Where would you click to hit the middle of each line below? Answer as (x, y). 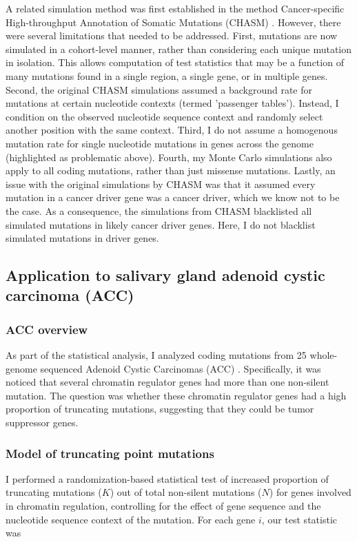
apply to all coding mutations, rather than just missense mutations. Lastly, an (171, 170)
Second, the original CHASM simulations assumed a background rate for (159, 89)
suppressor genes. (42, 423)
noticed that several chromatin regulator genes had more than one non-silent (167, 382)
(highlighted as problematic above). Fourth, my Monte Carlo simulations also (169, 157)
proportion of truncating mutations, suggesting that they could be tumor (160, 409)
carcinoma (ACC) (70, 295)
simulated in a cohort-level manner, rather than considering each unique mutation (179, 49)
